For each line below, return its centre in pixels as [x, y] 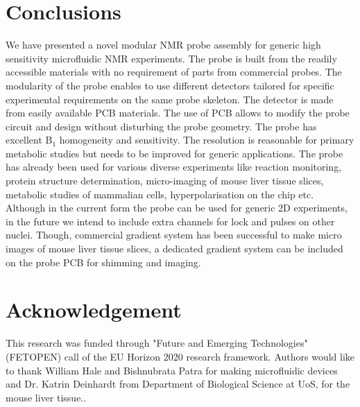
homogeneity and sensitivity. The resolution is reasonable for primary [207, 140]
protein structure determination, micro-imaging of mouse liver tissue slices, [165, 181]
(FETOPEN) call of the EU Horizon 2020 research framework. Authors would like [180, 356]
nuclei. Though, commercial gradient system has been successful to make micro [174, 235]
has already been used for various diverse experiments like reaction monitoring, [174, 167]
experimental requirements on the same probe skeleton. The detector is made [170, 99]
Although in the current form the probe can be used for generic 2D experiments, [177, 208]
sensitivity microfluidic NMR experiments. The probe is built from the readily [171, 58]
